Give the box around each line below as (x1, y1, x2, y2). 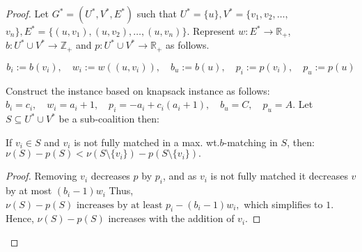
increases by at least (76, 200, 163, 210)
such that (136, 6, 177, 20)
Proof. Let (6, 6, 49, 20)
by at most (6, 183, 52, 198)
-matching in (223, 134, 278, 149)
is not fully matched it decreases (210, 168, 348, 183)
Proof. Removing (6, 168, 77, 183)
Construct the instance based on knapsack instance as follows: (6, 83, 270, 97)
